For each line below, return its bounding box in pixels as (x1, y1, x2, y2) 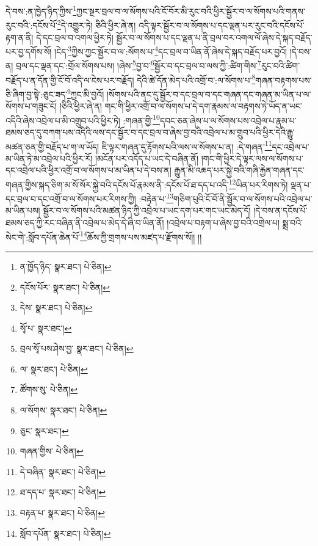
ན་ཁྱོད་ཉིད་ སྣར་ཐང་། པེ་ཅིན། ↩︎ (20, 260, 112, 272)
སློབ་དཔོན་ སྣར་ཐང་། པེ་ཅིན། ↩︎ (20, 526, 111, 539)
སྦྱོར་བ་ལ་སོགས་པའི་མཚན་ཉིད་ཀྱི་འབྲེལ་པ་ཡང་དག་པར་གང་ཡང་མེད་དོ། (43, 204, 251, 217)
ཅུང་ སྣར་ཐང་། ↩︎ (20, 424, 69, 437)
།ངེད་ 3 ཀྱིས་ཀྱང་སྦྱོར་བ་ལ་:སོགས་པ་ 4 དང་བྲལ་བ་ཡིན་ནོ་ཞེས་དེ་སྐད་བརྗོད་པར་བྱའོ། (54, 43, 287, 57)
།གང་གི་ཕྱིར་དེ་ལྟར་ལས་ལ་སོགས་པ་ (201, 151, 303, 164)
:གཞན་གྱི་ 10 (123, 112, 160, 126)
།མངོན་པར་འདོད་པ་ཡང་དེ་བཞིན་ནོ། (95, 151, 199, 164)
